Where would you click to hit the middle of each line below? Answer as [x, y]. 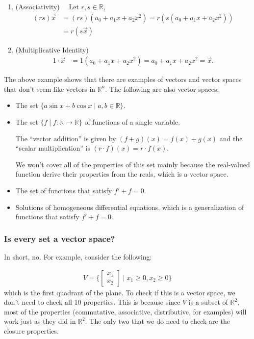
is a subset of [208, 302]
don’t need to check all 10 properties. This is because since [92, 302]
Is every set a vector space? [60, 238]
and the [231, 138]
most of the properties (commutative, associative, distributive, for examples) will [125, 311]
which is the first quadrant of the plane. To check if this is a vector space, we [120, 292]
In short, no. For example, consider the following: [78, 257]
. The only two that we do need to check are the [157, 321]
